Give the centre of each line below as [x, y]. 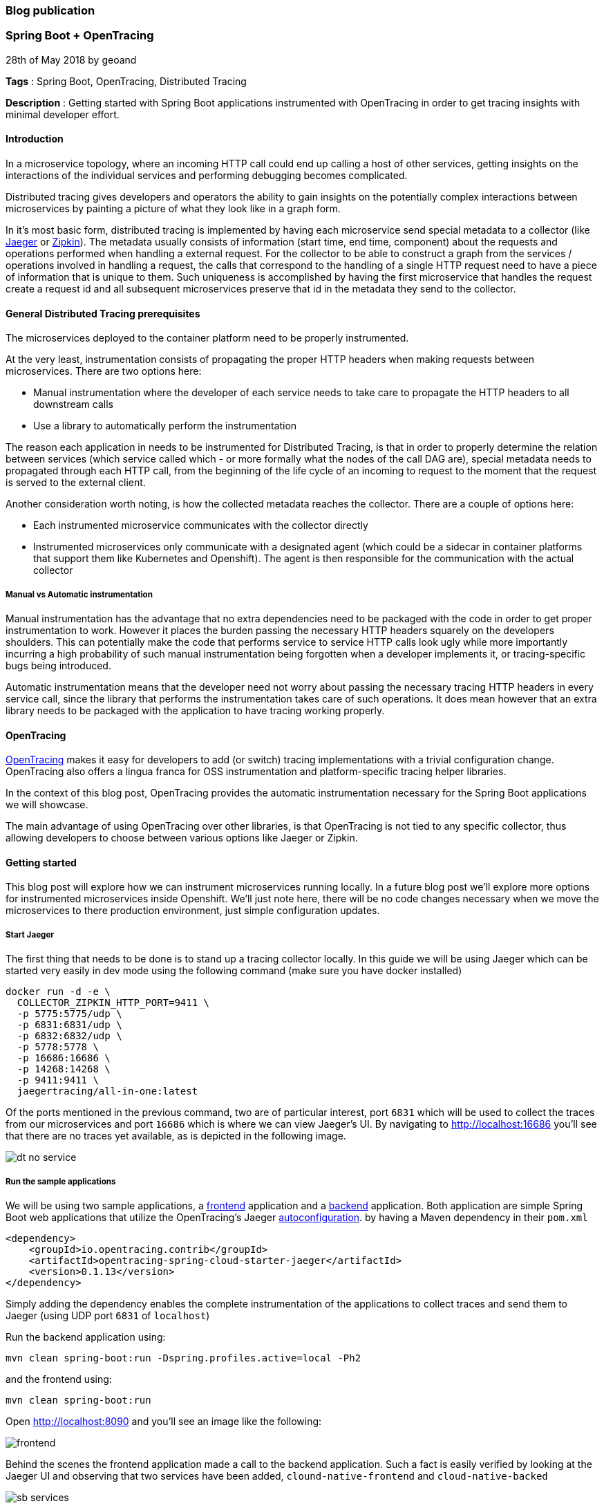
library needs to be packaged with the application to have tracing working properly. [195, 710]
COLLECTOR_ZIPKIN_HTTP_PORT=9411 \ [113, 1003]
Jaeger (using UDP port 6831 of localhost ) [108, 1315]
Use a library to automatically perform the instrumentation [165, 426]
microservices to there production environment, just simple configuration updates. [193, 911]
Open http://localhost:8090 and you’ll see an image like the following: [164, 1421]
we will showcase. [47, 805]
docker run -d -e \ [58, 992]
